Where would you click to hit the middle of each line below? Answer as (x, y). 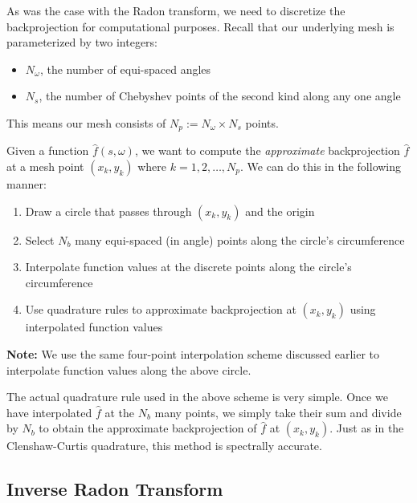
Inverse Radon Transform (115, 489)
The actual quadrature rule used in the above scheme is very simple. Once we (197, 397)
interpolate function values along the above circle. (129, 369)
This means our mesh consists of (86, 122)
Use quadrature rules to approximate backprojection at (161, 309)
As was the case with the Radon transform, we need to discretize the (176, 10)
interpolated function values (94, 327)
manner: (27, 184)
